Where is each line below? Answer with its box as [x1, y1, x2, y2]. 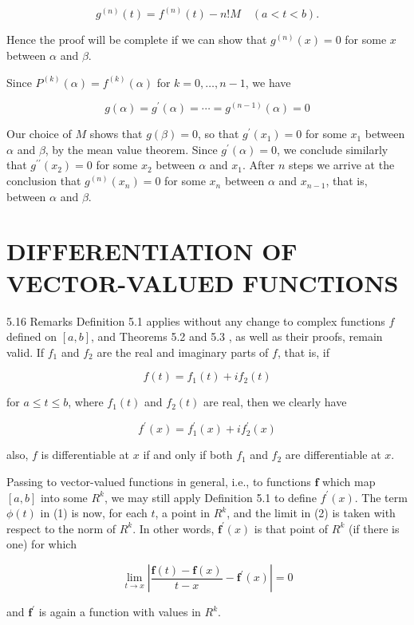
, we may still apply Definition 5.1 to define [104, 489, 317, 505]
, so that [197, 125, 239, 142]
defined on [6, 328, 57, 345]
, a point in [155, 504, 211, 521]
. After [242, 156, 275, 173]
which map [321, 473, 376, 490]
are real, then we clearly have [203, 394, 347, 410]
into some [40, 489, 88, 505]
